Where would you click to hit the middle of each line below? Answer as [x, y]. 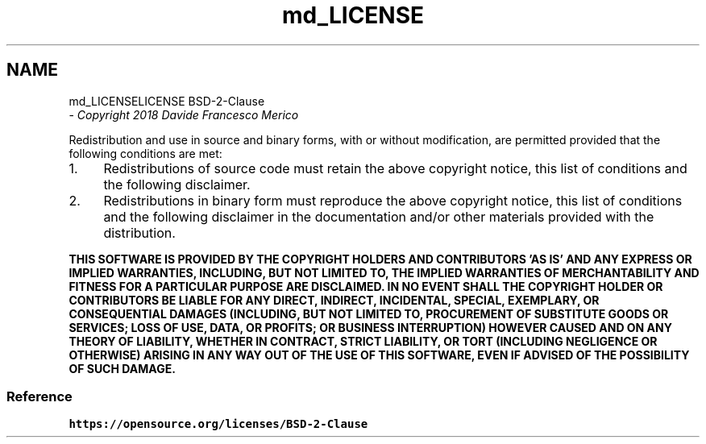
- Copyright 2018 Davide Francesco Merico [184, 114]
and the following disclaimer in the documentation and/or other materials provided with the [379, 216]
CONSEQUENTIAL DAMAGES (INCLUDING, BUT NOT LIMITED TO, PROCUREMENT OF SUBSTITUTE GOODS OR [369, 313]
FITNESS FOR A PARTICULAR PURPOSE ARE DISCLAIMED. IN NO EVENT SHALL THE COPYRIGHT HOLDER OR [366, 286]
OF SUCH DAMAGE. [122, 368]
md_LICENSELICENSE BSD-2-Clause [167, 101]
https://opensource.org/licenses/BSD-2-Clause [218, 424]
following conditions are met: [145, 153]
